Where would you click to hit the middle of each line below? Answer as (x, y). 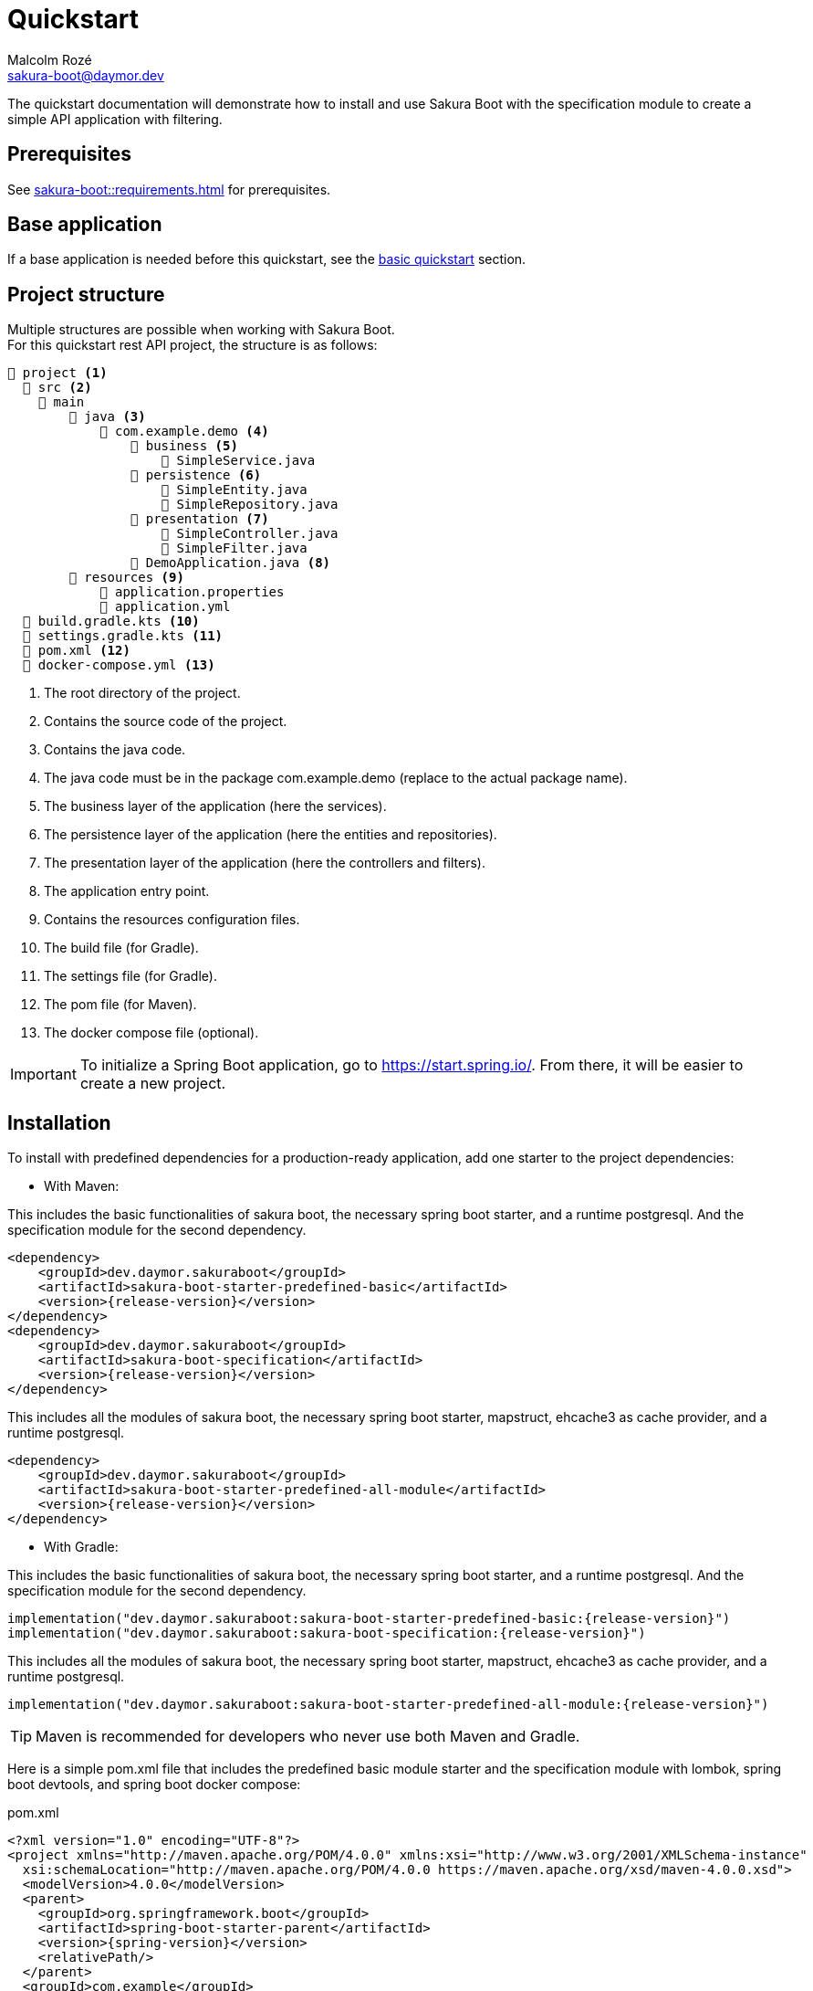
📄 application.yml (165, 607)
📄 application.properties (192, 592)
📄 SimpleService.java (238, 461)
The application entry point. (127, 891)
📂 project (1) (57, 373)
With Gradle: (81, 1547)
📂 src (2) (57, 388)
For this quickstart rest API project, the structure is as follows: (193, 345)
